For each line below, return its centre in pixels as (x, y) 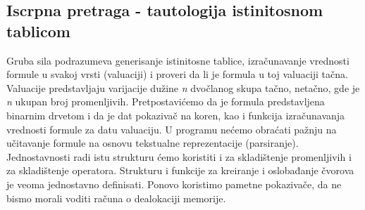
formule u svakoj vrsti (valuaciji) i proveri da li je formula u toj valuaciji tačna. (177, 74)
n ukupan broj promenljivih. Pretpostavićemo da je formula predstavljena (166, 101)
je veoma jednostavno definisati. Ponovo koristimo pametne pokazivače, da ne (174, 184)
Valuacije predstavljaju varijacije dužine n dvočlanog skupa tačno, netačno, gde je (183, 87)
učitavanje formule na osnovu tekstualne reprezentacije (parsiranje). (153, 143)
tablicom (38, 31)
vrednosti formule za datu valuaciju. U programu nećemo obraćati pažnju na (172, 129)
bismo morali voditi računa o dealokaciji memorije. (116, 198)
